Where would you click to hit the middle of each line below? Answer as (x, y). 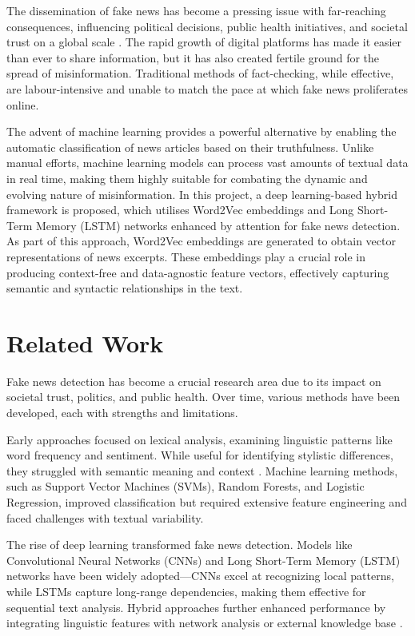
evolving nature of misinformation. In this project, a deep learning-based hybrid (202, 194)
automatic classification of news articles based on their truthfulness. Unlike (190, 147)
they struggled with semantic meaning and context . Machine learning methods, (202, 470)
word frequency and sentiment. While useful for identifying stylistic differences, (200, 455)
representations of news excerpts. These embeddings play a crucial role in (186, 256)
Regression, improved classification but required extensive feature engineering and (207, 501)
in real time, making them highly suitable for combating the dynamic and (187, 178)
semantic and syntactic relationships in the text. (125, 288)
